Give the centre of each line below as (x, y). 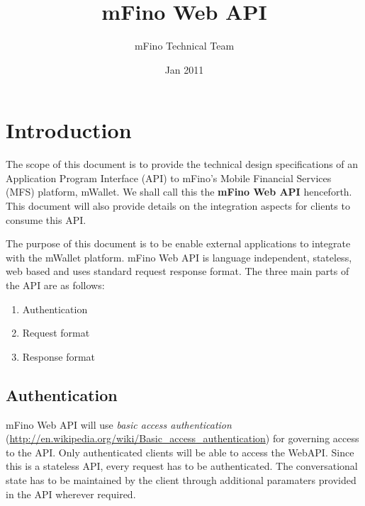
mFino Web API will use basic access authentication (119, 424)
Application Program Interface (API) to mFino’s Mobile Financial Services (169, 178)
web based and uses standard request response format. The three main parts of (178, 271)
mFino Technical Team (184, 46)
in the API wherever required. (71, 494)
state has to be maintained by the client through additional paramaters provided (181, 479)
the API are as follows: (55, 285)
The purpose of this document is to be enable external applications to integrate (178, 243)
